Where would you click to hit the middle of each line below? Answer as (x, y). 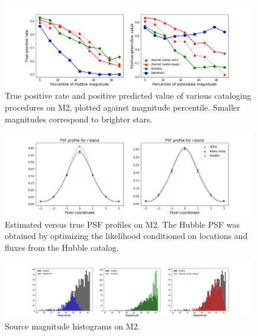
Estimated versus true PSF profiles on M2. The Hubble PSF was (122, 224)
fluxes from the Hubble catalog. (62, 247)
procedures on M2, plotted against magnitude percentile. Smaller (122, 107)
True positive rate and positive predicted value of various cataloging (128, 96)
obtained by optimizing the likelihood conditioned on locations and (126, 236)
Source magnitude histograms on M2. (72, 326)
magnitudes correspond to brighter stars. (79, 119)
